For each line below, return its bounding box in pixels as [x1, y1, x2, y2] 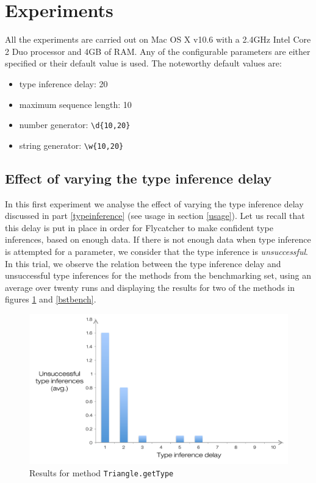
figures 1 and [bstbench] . [5, 293, 96, 306]
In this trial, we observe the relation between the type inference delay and [5, 257, 281, 270]
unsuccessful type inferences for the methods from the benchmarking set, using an [5, 269, 311, 282]
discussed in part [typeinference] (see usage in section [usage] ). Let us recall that [5, 209, 305, 222]
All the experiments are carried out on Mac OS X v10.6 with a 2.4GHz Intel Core [5, 33, 311, 46]
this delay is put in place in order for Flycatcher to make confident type [5, 221, 273, 234]
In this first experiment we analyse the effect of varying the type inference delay [5, 197, 304, 210]
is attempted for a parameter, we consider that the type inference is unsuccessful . [5, 245, 308, 257]
